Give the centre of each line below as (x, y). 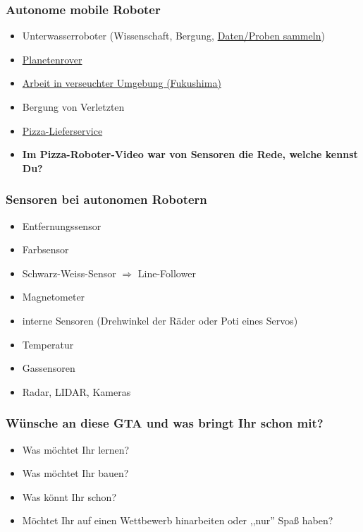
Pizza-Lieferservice (62, 130)
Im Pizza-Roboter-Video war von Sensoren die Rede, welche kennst (190, 154)
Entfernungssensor (62, 225)
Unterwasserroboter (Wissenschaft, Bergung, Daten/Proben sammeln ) (173, 36)
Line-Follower (167, 273)
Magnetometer (54, 297)
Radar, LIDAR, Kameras (76, 391)
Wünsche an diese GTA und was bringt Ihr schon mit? (165, 423)
